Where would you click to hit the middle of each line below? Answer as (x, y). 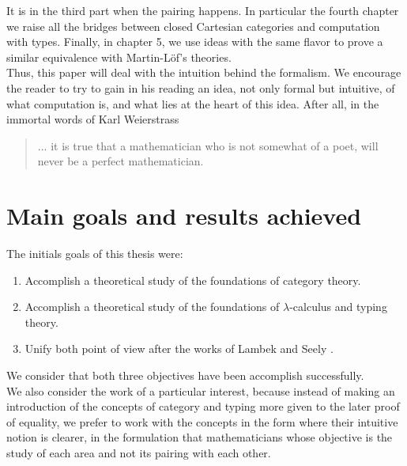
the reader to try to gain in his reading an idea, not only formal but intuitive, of (201, 87)
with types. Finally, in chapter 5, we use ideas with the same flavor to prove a (195, 42)
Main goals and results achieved (184, 216)
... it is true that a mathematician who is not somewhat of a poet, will (208, 145)
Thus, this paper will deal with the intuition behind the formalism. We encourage (204, 72)
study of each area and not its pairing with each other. (139, 453)
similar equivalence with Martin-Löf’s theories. (119, 57)
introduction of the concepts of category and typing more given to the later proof (203, 406)
